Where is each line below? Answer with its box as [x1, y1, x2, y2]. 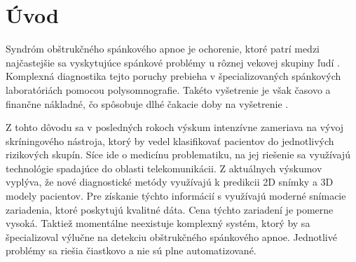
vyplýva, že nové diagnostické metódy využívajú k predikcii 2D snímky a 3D [6, 174, 334, 189]
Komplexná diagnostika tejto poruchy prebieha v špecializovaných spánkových [6, 69, 341, 83]
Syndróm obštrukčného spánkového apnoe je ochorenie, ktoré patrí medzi [6, 41, 320, 56]
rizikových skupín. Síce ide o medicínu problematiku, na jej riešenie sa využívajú [6, 147, 350, 162]
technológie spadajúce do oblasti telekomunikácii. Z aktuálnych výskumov [6, 160, 322, 175]
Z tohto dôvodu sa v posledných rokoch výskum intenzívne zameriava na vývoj [6, 120, 344, 135]
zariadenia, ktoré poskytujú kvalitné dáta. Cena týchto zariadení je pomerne [6, 202, 334, 216]
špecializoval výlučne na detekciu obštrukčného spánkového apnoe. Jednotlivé [6, 229, 337, 244]
